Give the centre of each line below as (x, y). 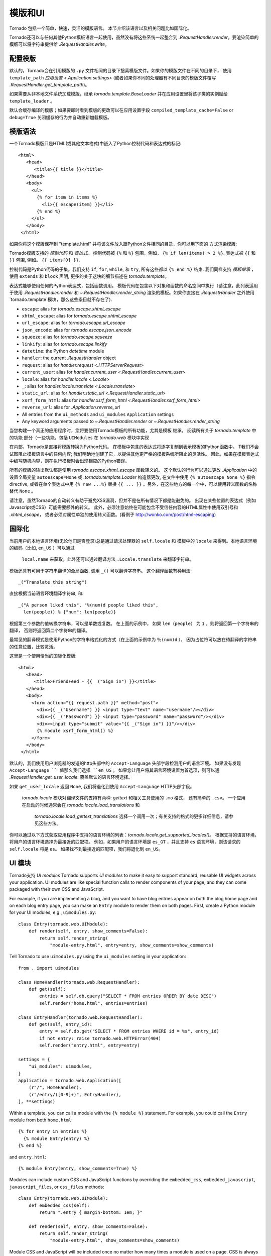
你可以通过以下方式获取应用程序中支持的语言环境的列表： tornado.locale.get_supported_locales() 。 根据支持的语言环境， (134, 834)
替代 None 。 (23, 491)
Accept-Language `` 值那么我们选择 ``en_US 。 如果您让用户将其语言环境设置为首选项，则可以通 (114, 770)
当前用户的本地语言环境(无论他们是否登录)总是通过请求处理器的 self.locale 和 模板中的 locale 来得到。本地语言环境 (133, 541)
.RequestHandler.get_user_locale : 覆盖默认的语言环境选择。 (71, 777)
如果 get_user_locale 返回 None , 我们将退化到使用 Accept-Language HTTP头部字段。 (102, 786)
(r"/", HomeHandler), (55, 1087)
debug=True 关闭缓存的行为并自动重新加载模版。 (61, 117)
